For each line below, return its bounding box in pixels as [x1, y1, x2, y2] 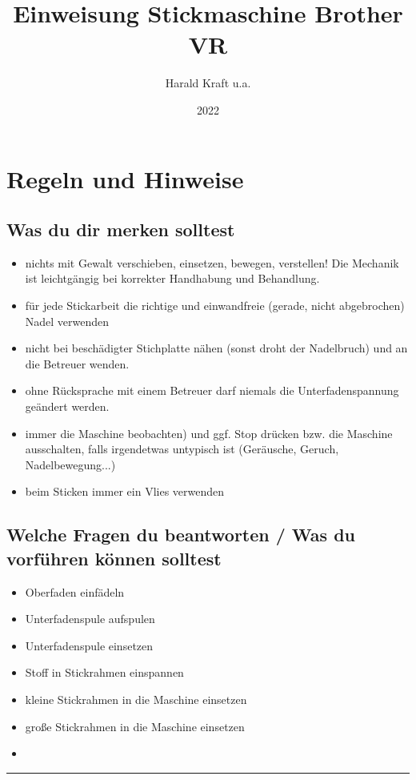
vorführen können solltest [6, 545, 222, 570]
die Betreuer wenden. [25, 355, 130, 372]
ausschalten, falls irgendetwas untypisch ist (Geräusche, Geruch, [25, 440, 339, 457]
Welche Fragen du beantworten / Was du [6, 522, 355, 547]
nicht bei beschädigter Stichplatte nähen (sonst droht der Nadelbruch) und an [25, 340, 408, 356]
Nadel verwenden [25, 312, 110, 329]
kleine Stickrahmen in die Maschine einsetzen [25, 690, 247, 707]
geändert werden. [25, 398, 110, 415]
